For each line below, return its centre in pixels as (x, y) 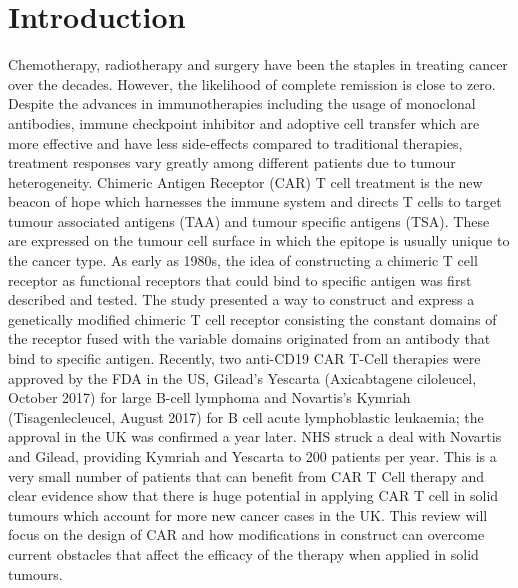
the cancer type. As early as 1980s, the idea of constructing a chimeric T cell (243, 260)
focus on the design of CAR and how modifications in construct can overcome (246, 534)
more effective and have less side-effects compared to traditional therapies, (235, 142)
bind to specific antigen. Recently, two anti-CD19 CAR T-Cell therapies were (244, 358)
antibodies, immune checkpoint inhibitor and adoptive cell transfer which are (244, 122)
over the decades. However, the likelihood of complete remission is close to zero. (252, 83)
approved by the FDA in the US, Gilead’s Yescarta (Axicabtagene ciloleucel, (242, 377)
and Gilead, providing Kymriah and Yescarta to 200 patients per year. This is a (252, 456)
